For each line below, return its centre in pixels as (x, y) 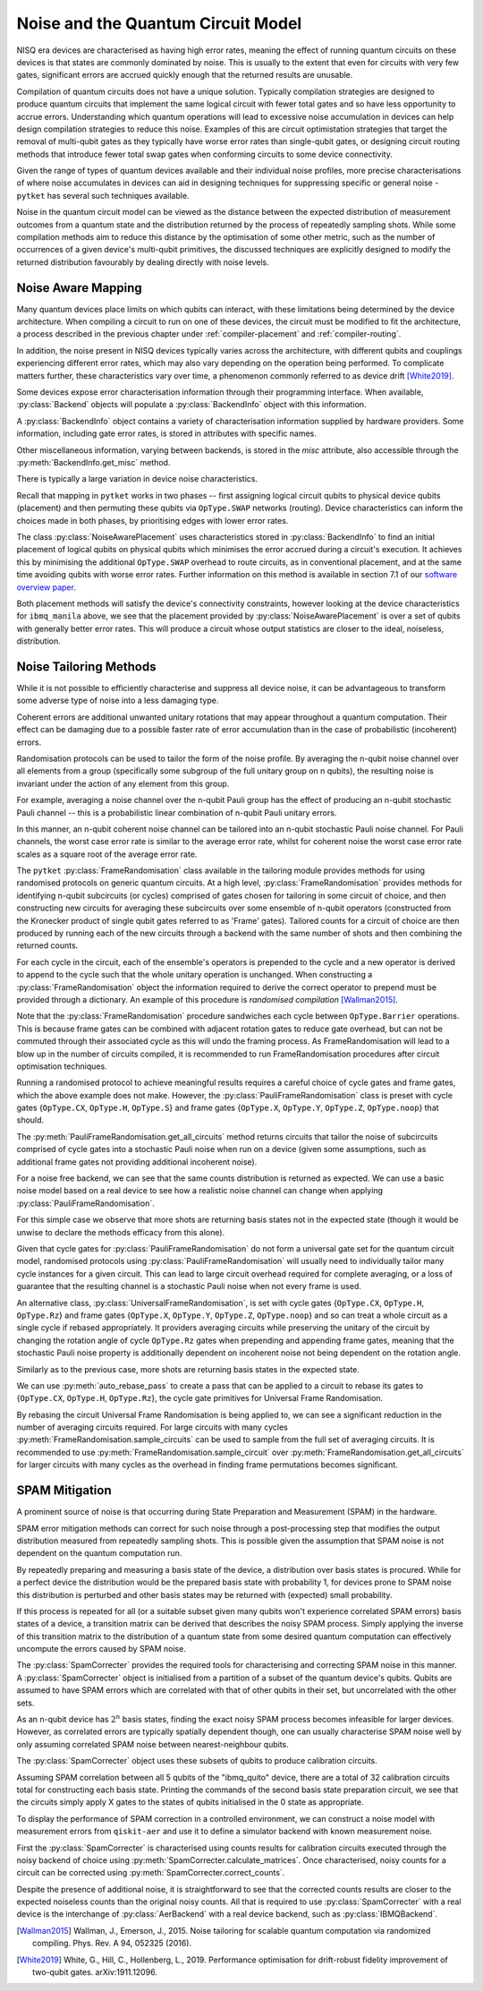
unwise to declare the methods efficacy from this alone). (121, 1232)
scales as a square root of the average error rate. (107, 854)
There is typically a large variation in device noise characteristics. (137, 479)
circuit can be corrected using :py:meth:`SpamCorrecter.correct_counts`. (151, 1873)
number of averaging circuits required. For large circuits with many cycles (152, 1427)
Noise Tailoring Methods (86, 667)
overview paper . (46, 587)
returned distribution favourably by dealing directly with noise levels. (143, 262)
